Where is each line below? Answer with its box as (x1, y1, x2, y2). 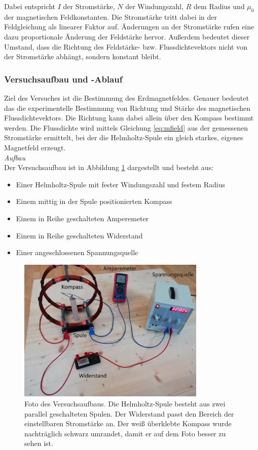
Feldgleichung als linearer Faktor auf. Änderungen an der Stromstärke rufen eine (4, 21, 254, 32)
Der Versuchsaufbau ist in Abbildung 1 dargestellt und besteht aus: (4, 162, 214, 173)
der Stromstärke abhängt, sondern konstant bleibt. (4, 51, 161, 62)
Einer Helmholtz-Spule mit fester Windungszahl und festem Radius (16, 179, 226, 189)
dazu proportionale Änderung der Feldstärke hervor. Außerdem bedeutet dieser (4, 31, 250, 42)
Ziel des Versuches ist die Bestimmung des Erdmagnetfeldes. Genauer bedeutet (4, 92, 249, 103)
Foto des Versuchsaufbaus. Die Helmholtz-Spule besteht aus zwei (24, 398, 226, 408)
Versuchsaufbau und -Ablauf (4, 72, 123, 85)
